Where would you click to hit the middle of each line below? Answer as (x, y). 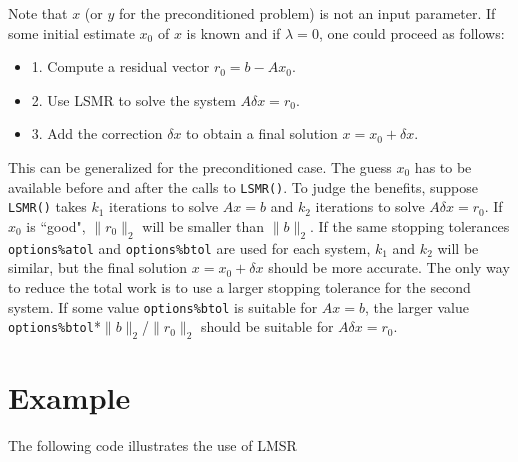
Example (69, 397)
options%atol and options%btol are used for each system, (189, 247)
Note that (38, 13)
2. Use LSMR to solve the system (133, 99)
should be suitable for (267, 326)
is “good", (56, 225)
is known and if (233, 32)
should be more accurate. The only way (389, 267)
